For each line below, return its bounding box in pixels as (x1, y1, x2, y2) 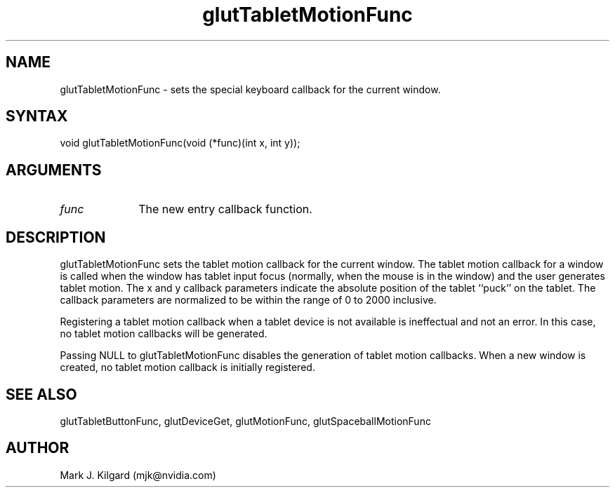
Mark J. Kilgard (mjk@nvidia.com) (60, 468, 216, 481)
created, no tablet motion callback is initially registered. (60, 361, 315, 374)
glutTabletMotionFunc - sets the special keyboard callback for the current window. (60, 83, 441, 95)
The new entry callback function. (138, 202, 312, 217)
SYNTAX (6, 107, 68, 126)
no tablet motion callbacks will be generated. (60, 327, 267, 340)
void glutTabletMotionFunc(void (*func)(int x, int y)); (60, 137, 300, 149)
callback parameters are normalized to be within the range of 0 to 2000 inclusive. (60, 294, 437, 306)
